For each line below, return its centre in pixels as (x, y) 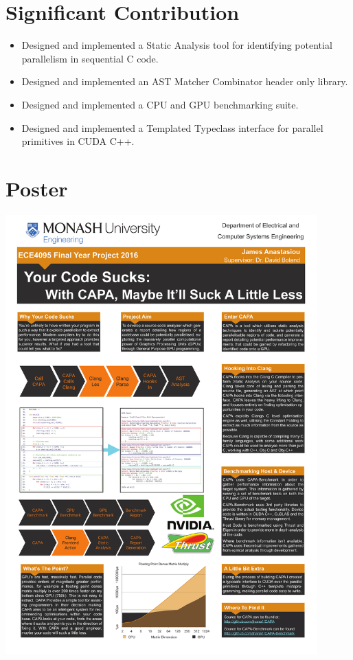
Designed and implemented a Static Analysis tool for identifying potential (177, 45)
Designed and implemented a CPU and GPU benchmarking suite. (160, 104)
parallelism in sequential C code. (90, 58)
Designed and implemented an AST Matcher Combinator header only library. (185, 81)
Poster (37, 188)
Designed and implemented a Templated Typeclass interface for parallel (172, 127)
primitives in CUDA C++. (78, 141)
